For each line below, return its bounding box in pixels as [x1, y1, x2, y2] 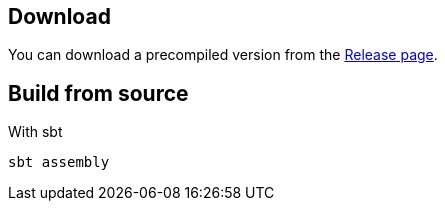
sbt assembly [8, 154, 110, 171]
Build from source [8, 80, 189, 106]
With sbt [8, 123, 63, 141]
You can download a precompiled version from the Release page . [8, 46, 438, 64]
